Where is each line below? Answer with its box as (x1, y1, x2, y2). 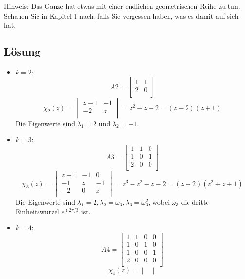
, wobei (148, 197, 170, 207)
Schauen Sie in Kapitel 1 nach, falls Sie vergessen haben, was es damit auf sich (4, 10, 239, 20)
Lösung (4, 44, 41, 59)
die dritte (181, 197, 209, 207)
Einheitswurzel (15, 206, 59, 216)
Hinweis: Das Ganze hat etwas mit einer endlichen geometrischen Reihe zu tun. (4, 1, 240, 11)
